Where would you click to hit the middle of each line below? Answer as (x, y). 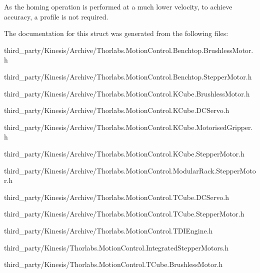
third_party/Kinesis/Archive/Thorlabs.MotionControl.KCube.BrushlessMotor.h (127, 93)
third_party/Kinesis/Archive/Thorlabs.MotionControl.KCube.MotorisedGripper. (128, 127)
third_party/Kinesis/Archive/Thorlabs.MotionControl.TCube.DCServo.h (116, 197)
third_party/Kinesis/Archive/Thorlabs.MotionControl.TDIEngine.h (108, 230)
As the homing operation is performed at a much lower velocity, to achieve (118, 6)
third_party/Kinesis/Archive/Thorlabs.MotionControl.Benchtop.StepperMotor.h (128, 76)
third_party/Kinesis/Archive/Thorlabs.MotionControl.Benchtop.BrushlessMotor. (129, 50)
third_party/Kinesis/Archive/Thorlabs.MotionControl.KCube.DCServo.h (117, 110)
